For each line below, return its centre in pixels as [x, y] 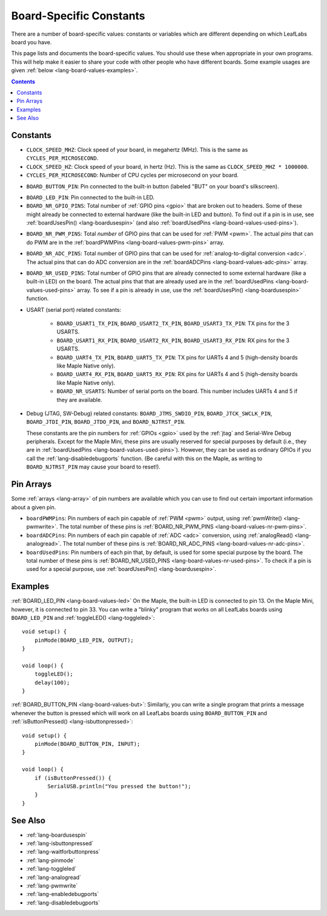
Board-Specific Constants [78, 16]
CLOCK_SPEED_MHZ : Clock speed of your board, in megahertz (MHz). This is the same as [137, 150]
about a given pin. [34, 507]
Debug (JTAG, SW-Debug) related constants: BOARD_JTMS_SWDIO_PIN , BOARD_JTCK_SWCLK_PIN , [149, 413]
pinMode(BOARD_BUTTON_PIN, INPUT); [87, 744]
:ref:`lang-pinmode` [51, 860]
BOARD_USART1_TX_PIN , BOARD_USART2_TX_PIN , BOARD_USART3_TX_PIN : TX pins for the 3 [173, 323]
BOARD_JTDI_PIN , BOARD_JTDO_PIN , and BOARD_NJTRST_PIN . [106, 422]
